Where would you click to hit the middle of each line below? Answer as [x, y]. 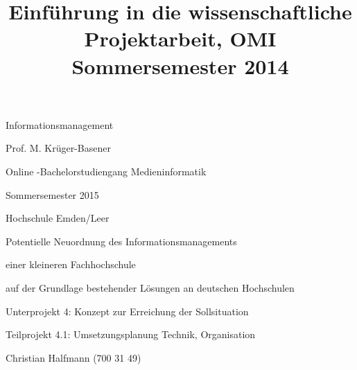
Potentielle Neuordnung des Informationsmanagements [121, 241]
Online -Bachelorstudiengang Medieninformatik [106, 171]
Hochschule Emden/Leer [58, 218]
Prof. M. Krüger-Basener [58, 148]
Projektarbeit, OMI [180, 38]
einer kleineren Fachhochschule [71, 264]
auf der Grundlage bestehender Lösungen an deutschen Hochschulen [150, 287]
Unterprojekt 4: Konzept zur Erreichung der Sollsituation [127, 311]
